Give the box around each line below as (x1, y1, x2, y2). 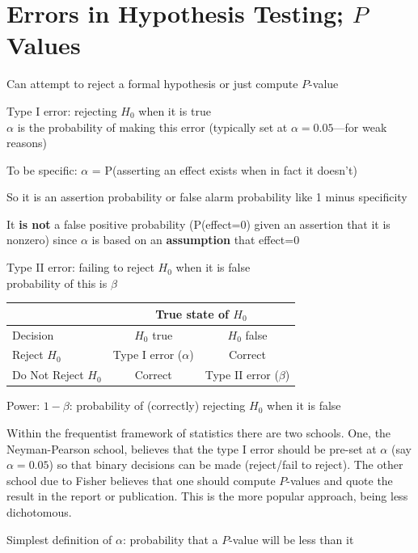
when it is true (138, 102, 211, 119)
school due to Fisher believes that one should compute (6, 471, 276, 488)
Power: (6, 397, 40, 414)
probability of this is (6, 274, 108, 291)
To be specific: (6, 161, 78, 178)
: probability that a (123, 530, 218, 547)
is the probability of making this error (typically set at (17, 118, 288, 135)
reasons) (6, 134, 47, 151)
